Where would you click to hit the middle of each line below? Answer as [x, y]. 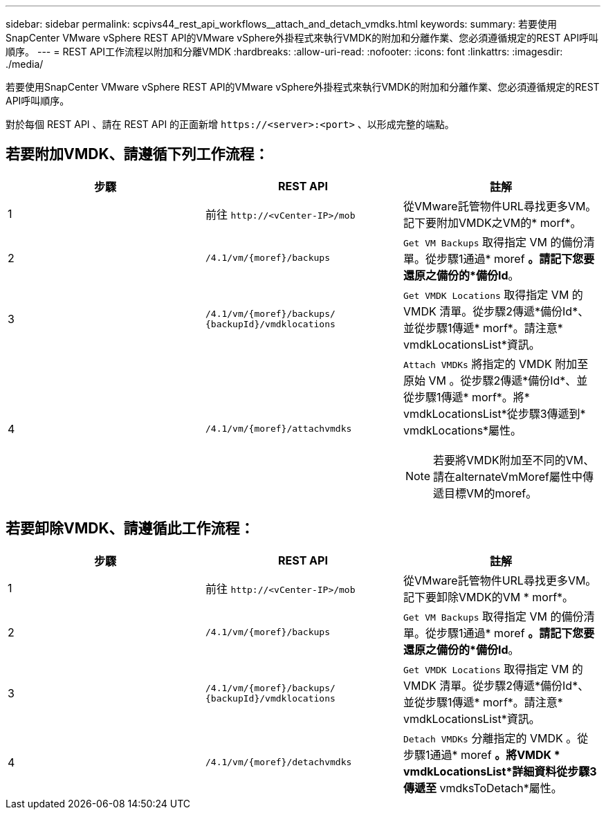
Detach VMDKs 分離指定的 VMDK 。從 [496, 738]
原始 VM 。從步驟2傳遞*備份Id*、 [490, 380]
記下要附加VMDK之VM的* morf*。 [492, 222]
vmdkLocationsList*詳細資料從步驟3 [500, 771]
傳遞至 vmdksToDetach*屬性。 [483, 788]
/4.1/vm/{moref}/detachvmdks [278, 762]
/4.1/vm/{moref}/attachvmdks [278, 429]
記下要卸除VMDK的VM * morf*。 [488, 597]
